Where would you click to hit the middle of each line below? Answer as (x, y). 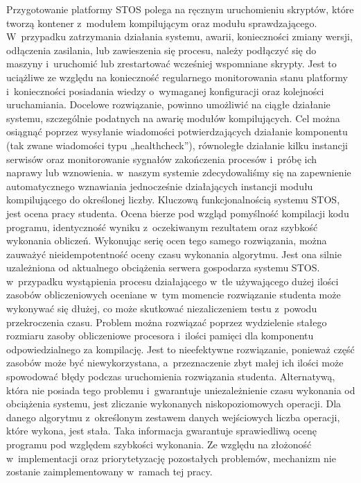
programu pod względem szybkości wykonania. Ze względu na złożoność (159, 444)
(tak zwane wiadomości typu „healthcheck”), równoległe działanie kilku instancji (177, 145)
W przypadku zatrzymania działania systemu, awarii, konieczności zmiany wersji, (179, 36)
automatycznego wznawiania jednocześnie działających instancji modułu (160, 186)
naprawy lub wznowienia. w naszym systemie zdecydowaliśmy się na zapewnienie (179, 172)
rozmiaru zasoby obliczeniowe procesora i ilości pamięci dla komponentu (160, 336)
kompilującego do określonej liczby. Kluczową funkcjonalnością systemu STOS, (173, 200)
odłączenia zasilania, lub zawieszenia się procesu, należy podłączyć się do (161, 50)
